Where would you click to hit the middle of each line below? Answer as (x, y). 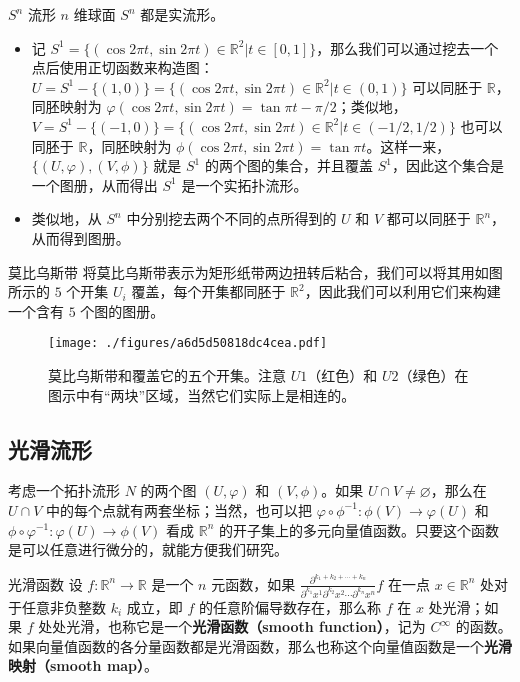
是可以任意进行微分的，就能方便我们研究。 (148, 549)
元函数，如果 (253, 583)
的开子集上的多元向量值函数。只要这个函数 (359, 529)
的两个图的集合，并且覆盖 (288, 165)
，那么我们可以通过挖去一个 (407, 47)
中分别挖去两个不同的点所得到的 (231, 218)
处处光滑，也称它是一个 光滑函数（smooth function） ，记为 (232, 626)
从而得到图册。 (80, 237)
